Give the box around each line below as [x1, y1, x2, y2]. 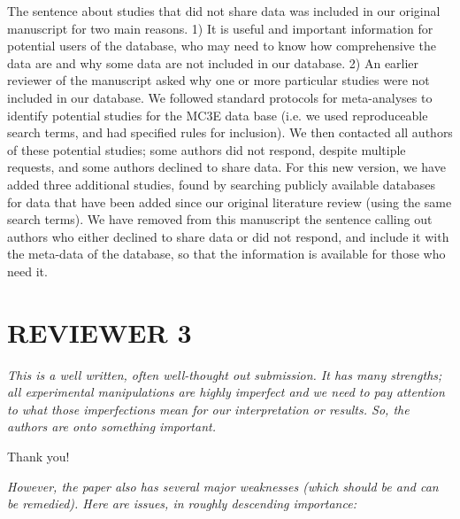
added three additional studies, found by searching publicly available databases [7, 174, 435, 193]
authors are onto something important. [7, 417, 216, 436]
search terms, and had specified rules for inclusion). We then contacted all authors [7, 123, 453, 142]
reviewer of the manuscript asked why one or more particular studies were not [7, 71, 430, 89]
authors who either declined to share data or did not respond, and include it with [7, 227, 449, 245]
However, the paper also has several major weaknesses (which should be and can [7, 476, 439, 495]
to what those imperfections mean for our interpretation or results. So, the [7, 399, 410, 418]
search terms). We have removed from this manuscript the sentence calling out [7, 210, 433, 229]
